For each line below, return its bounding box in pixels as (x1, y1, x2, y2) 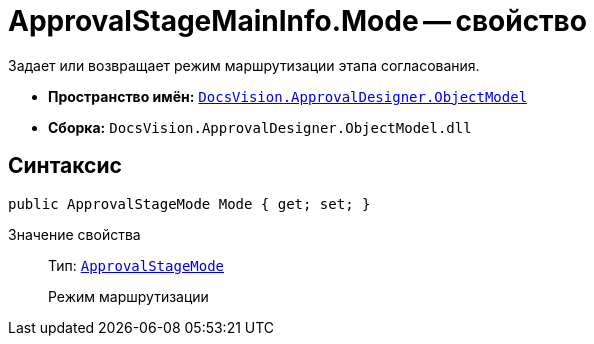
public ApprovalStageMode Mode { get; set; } (8, 195, 371, 212)
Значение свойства (8, 225, 141, 243)
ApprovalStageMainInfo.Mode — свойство (8, 4, 587, 38)
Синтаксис (8, 153, 122, 179)
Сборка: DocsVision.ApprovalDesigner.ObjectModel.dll (48, 118, 472, 136)
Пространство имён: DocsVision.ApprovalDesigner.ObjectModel (48, 87, 528, 105)
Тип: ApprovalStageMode (48, 256, 225, 274)
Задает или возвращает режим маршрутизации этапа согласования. (8, 56, 480, 74)
